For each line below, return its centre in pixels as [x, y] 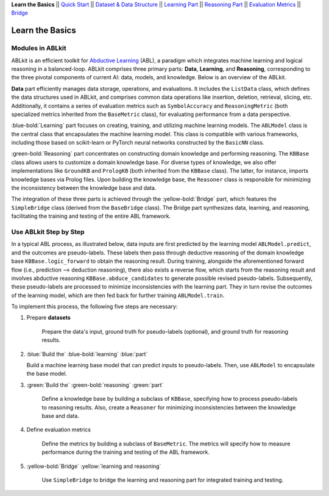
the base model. [47, 374]
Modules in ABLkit [39, 48]
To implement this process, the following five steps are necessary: [94, 307]
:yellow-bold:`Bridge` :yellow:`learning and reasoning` [94, 466]
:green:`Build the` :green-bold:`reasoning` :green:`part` [95, 385]
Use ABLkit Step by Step [48, 232]
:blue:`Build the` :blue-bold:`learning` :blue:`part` [87, 354]
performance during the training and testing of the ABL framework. [126, 452]
